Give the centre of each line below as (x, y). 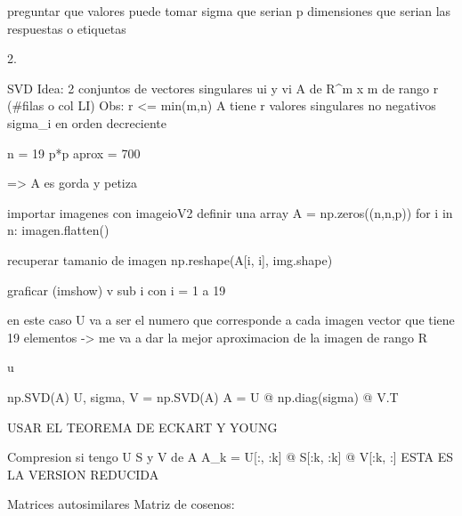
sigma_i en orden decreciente (87, 122)
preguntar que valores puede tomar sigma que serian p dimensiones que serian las (229, 11)
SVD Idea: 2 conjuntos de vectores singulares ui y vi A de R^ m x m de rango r (223, 88)
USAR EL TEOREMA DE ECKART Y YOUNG (142, 427)
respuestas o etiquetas (67, 28)
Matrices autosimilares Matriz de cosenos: (121, 504)
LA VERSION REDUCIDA (83, 474)
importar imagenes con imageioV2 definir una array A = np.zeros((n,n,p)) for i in (230, 212)
